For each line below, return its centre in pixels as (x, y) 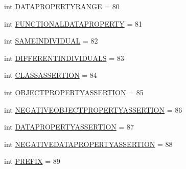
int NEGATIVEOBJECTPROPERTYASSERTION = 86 (93, 109)
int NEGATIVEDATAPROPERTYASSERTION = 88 (88, 144)
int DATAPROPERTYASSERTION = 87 (69, 127)
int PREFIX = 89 (32, 161)
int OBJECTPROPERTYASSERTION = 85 (74, 92)
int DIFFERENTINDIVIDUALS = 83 (64, 58)
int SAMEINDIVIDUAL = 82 (51, 41)
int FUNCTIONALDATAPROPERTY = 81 (73, 23)
